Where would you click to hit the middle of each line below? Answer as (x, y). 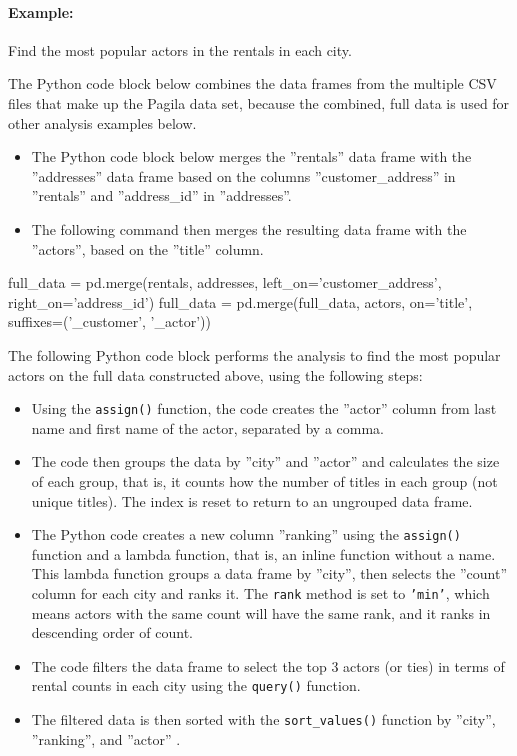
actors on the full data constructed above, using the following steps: (215, 374)
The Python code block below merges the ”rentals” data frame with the (251, 156)
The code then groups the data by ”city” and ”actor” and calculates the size (265, 461)
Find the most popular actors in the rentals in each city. (180, 49)
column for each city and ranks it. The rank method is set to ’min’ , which (260, 592)
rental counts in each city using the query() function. (196, 685)
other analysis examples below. (102, 122)
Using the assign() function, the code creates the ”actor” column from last (264, 408)
